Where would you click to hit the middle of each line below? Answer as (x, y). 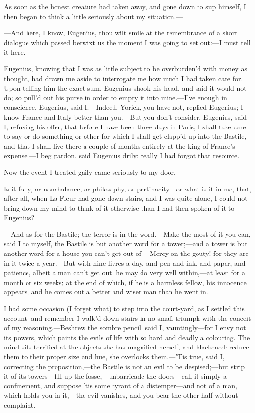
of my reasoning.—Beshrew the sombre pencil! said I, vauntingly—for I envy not (125, 328)
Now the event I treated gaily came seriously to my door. (90, 172)
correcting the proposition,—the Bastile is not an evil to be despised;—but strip (125, 366)
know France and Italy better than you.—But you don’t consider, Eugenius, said (126, 116)
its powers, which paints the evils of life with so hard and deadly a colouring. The (127, 337)
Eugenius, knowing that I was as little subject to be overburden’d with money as (126, 68)
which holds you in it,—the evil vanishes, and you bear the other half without (121, 395)
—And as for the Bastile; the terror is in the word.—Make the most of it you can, (127, 234)
